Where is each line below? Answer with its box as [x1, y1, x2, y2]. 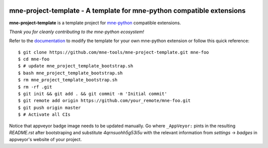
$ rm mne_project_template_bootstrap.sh [18, 77, 118, 83]
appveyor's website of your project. [9, 137, 82, 143]
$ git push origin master [18, 104, 81, 110]
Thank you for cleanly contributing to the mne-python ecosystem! [9, 29, 144, 35]
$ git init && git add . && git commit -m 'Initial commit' [18, 91, 167, 97]
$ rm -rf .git [18, 84, 52, 90]
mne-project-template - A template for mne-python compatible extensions [9, 6, 246, 15]
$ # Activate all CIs [18, 112, 70, 117]
